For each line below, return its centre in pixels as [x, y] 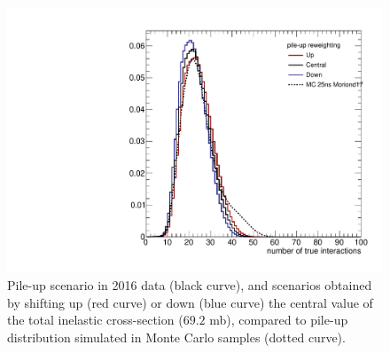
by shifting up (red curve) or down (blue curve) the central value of [190, 302]
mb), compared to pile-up [279, 320]
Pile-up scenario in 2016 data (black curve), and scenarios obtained [190, 285]
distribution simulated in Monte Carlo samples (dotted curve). [176, 337]
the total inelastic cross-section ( [95, 320]
